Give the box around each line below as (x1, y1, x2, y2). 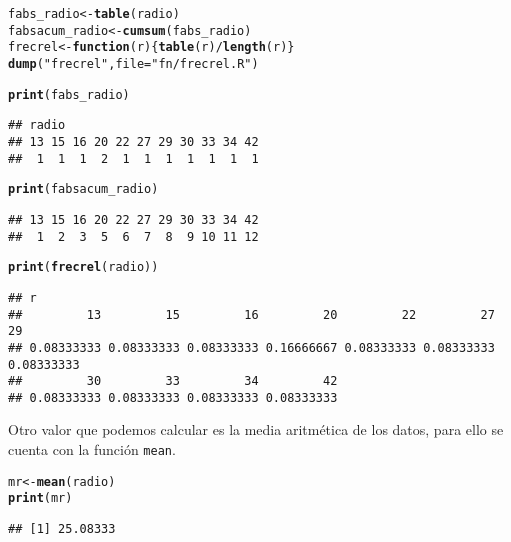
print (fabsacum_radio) (8, 182, 159, 197)
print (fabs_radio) (8, 87, 130, 102)
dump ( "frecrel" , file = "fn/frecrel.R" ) (8, 56, 259, 71)
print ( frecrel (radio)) (8, 260, 159, 275)
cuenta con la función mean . (8, 439, 176, 460)
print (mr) (8, 491, 73, 506)
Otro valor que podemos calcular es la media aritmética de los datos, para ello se (8, 419, 504, 440)
